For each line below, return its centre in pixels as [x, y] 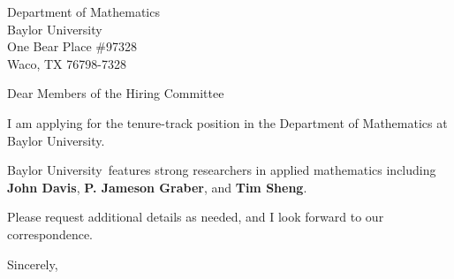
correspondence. [50, 234]
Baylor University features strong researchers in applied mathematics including [222, 170]
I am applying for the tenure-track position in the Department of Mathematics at [227, 122]
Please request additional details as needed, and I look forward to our [196, 217]
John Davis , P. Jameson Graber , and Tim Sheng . [157, 187]
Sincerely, [33, 264]
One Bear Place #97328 [72, 46]
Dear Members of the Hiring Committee [116, 93]
